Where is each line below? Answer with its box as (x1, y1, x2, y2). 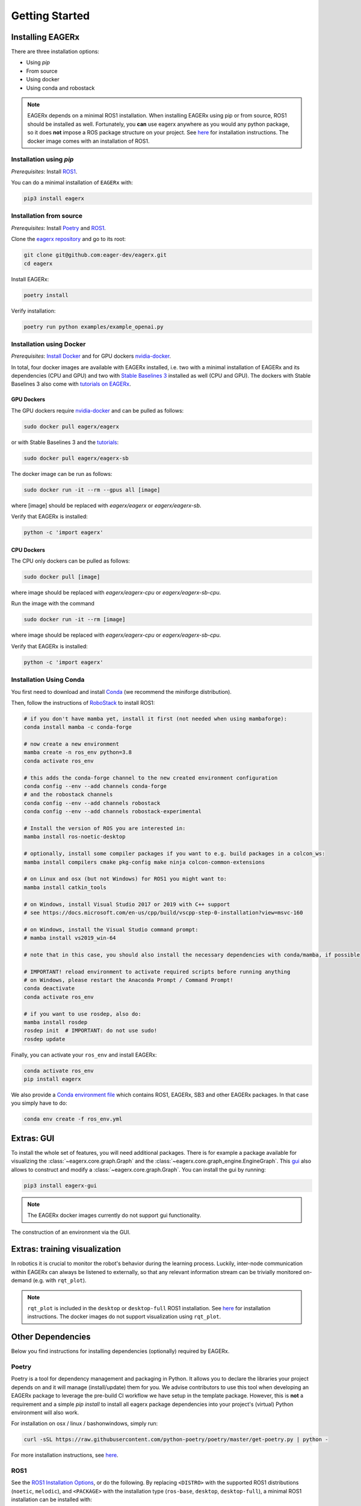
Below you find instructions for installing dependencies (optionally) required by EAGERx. (11, 1348, 230, 1355)
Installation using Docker (11, 340, 86, 348)
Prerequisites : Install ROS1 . (11, 167, 78, 175)
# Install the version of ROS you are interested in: (23, 825, 186, 831)
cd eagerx (23, 260, 53, 267)
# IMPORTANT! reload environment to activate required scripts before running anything (23, 968, 291, 975)
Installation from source (11, 211, 83, 220)
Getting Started (11, 9, 90, 22)
